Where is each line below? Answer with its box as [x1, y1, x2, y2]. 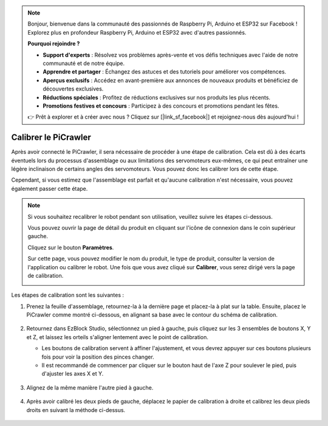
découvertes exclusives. [43, 85, 104, 92]
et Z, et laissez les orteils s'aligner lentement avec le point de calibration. [26, 333, 209, 340]
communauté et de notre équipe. [43, 60, 125, 67]
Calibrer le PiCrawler [11, 132, 91, 143]
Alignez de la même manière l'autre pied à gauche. [26, 383, 154, 391]
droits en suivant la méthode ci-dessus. [26, 406, 126, 413]
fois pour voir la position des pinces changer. [41, 353, 154, 360]
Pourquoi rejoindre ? [27, 40, 80, 47]
